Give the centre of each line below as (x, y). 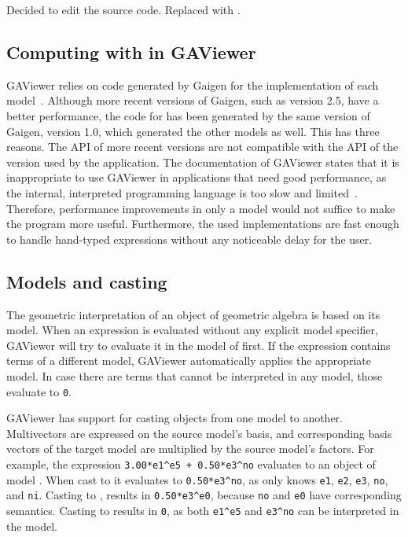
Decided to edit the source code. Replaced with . (123, 9)
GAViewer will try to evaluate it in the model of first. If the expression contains (198, 345)
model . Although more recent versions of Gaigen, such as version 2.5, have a (193, 100)
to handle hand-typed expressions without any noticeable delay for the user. (189, 239)
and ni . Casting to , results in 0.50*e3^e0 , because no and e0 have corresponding (204, 495)
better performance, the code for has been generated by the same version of (188, 115)
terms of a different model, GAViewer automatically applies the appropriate (189, 360)
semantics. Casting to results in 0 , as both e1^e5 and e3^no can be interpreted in (203, 510)
